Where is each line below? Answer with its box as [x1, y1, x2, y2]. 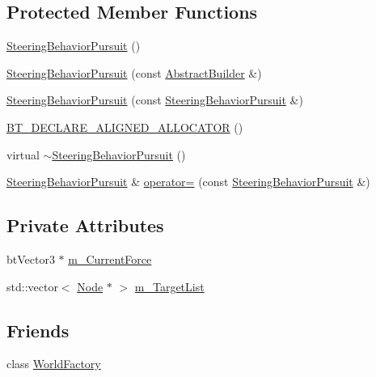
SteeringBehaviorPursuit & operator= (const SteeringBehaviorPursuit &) [6, 173, 370, 190]
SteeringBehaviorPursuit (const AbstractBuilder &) [6, 64, 262, 81]
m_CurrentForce [68, 250, 152, 267]
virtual [6, 146, 40, 163]
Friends [6, 317, 70, 342]
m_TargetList [134, 277, 205, 294]
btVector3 [6, 250, 55, 267]
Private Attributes [6, 213, 164, 238]
